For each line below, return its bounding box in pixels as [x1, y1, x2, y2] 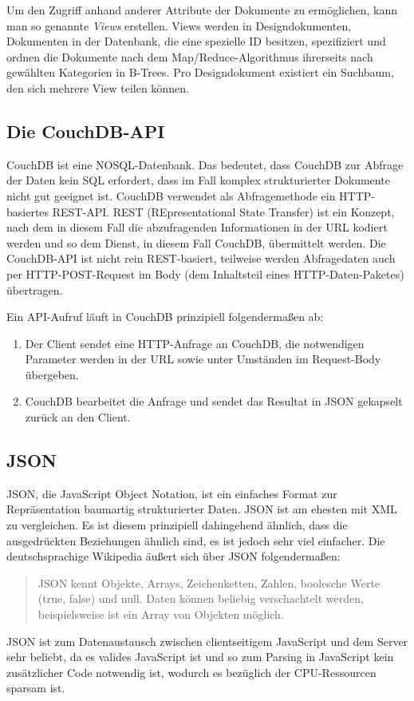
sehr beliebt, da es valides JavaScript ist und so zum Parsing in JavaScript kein [6, 648, 394, 665]
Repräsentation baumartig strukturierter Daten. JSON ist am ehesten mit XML [6, 501, 397, 517]
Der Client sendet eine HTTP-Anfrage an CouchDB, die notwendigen [25, 335, 365, 351]
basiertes [6, 203, 49, 220]
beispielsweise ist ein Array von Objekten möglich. [37, 606, 284, 623]
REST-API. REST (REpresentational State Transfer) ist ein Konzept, [52, 203, 395, 220]
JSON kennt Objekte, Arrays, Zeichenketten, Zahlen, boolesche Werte [37, 574, 380, 591]
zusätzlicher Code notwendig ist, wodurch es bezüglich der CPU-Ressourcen [6, 663, 377, 680]
